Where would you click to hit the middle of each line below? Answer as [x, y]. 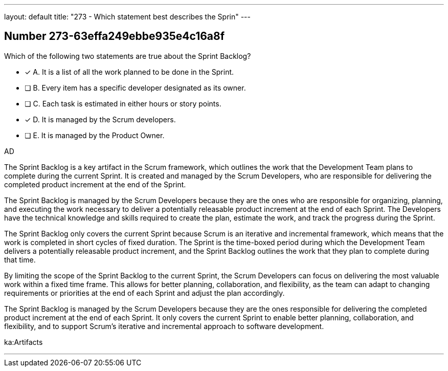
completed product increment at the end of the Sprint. [95, 184]
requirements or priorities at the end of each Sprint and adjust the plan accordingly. [144, 293]
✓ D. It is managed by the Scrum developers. [100, 119]
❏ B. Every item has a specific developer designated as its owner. [135, 88]
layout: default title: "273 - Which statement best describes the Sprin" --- [127, 17]
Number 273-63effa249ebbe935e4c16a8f [115, 36]
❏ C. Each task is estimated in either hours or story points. [123, 103]
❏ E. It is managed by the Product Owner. [95, 135]
